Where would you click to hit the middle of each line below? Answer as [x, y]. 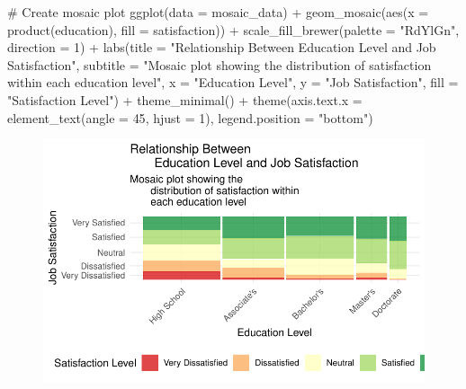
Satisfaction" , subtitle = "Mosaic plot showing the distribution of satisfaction [220, 64]
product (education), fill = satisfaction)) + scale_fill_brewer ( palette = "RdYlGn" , [233, 29]
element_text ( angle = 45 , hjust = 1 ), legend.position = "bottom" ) [190, 117]
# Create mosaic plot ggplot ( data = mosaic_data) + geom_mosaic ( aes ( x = [218, 12]
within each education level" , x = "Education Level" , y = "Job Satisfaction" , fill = [233, 82]
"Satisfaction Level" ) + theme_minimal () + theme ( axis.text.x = [185, 99]
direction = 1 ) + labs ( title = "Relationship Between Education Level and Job [222, 47]
